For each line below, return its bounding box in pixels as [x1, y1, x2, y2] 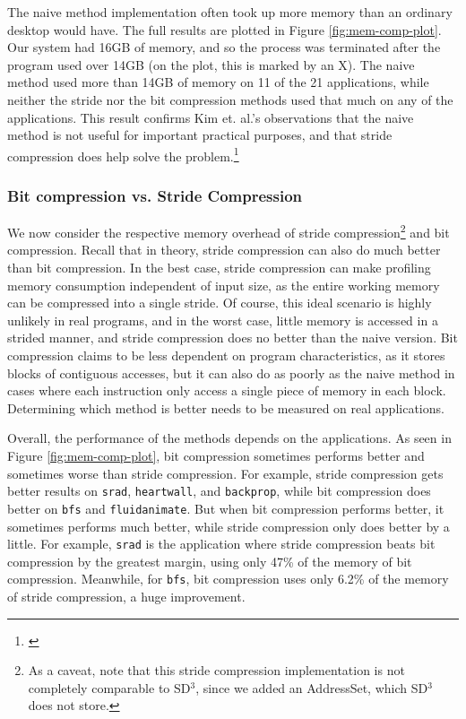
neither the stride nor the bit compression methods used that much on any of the [7, 90, 453, 108]
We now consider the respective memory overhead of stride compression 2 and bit [7, 221, 450, 241]
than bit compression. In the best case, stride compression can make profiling [7, 258, 431, 277]
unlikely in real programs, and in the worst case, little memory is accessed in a [7, 310, 438, 329]
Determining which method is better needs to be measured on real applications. [7, 398, 444, 417]
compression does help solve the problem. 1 [7, 143, 239, 165]
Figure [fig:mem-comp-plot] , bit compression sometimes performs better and [7, 446, 425, 464]
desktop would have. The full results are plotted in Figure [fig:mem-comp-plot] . [7, 20, 442, 39]
